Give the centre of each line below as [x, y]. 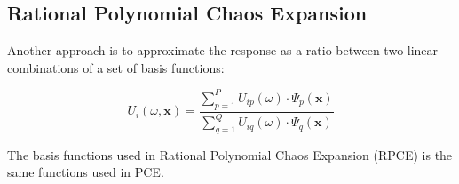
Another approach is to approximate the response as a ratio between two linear [223, 50]
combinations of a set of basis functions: [116, 67]
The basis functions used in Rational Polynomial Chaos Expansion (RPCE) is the [230, 154]
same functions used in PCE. [86, 172]
